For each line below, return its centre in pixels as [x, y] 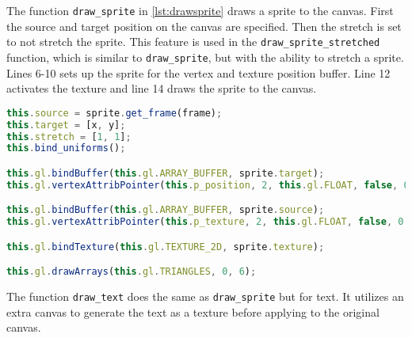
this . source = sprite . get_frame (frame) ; [114, 113]
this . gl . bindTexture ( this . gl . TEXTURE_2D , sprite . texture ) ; [166, 247]
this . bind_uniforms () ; [66, 148]
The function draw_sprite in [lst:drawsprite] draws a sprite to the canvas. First [200, 10]
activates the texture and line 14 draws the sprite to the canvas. [162, 88]
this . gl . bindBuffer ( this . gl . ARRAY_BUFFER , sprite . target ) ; [166, 173]
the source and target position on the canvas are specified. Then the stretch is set [204, 26]
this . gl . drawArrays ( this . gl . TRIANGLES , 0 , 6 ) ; [132, 272]
